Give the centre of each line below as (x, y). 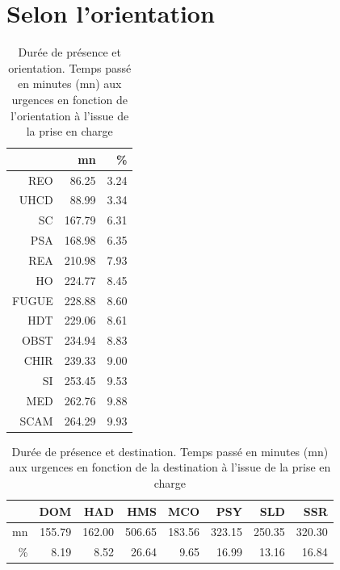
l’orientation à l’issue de (70, 115)
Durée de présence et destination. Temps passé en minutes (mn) (170, 451)
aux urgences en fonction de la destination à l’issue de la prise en (170, 467)
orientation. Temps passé (70, 67)
